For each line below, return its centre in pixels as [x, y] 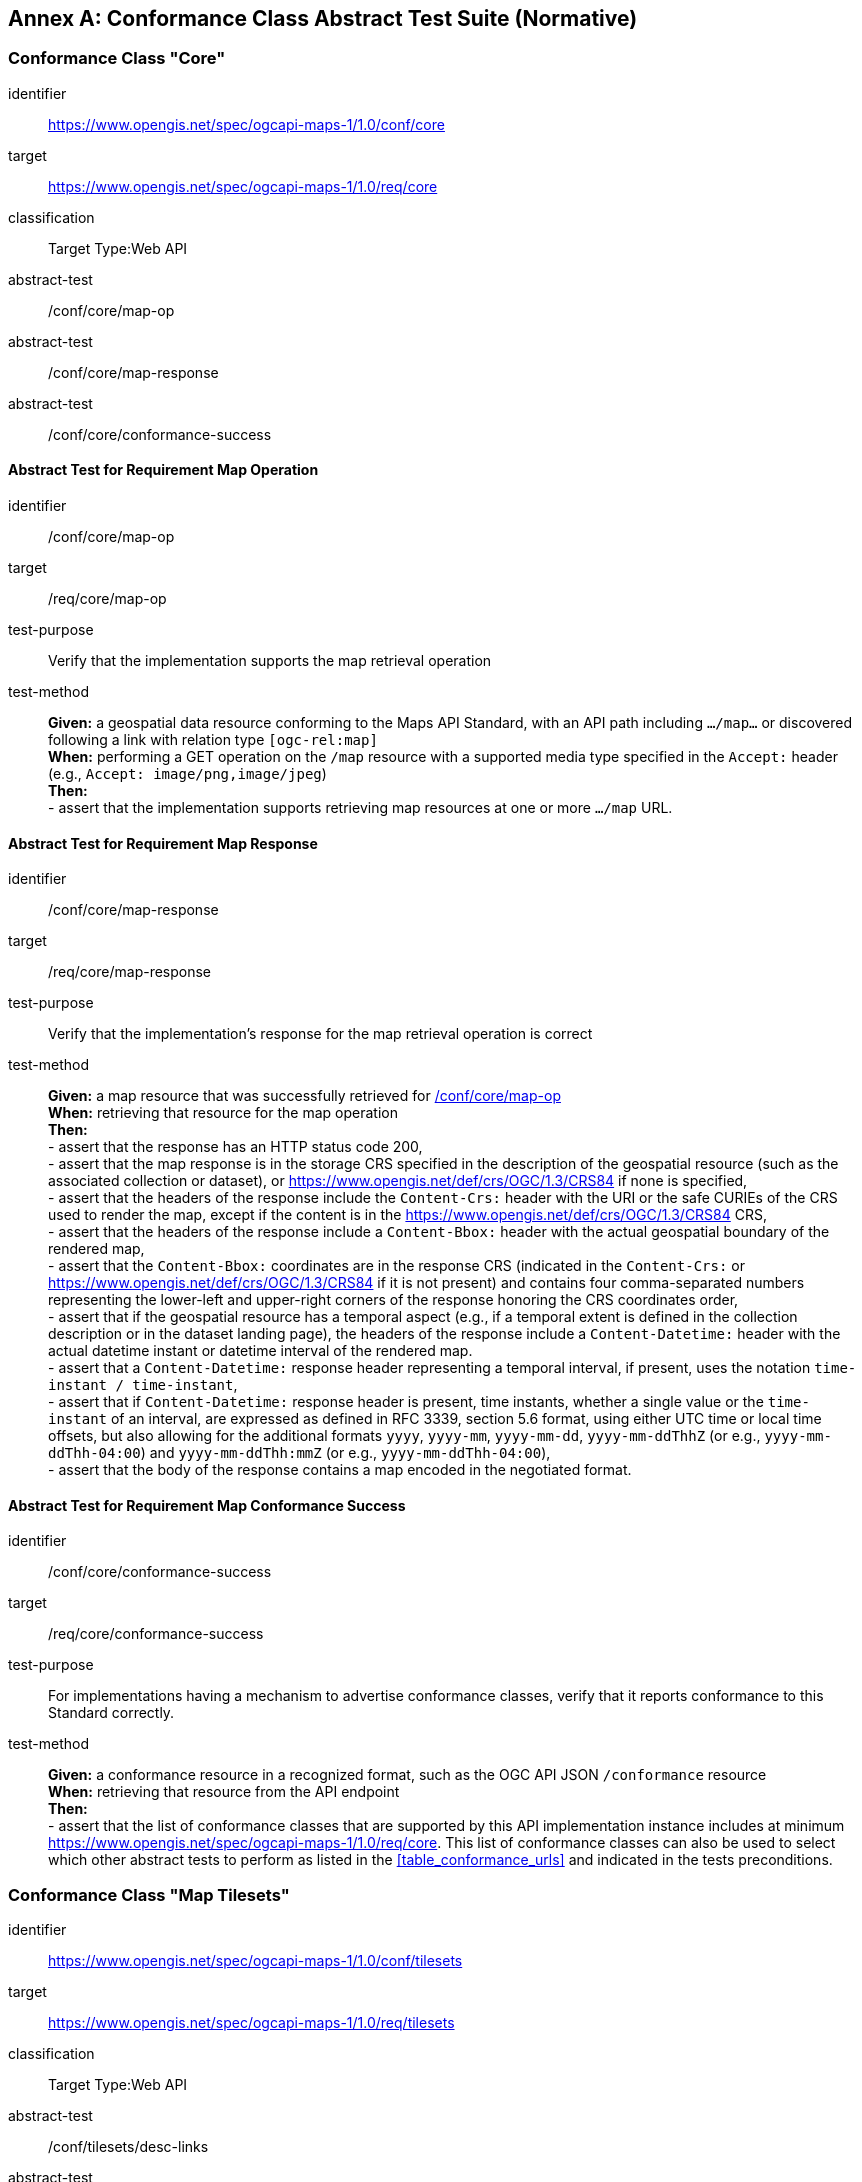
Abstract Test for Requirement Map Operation [163, 470]
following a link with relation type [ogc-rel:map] [213, 740]
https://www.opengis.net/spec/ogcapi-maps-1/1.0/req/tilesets [251, 2023]
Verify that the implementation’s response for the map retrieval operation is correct [320, 1034]
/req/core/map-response [130, 972]
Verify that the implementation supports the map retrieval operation [270, 661]
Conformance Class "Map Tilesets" [149, 1894]
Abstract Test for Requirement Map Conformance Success [207, 1505]
